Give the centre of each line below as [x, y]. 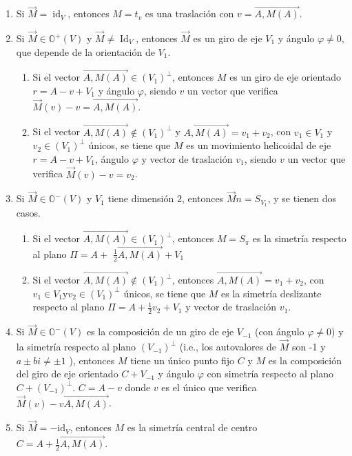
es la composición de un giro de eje [160, 331]
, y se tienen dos [302, 198]
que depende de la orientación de [85, 51]
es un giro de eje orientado [286, 77]
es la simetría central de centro [192, 427]
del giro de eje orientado [67, 374]
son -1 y [309, 347]
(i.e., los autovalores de [228, 347]
